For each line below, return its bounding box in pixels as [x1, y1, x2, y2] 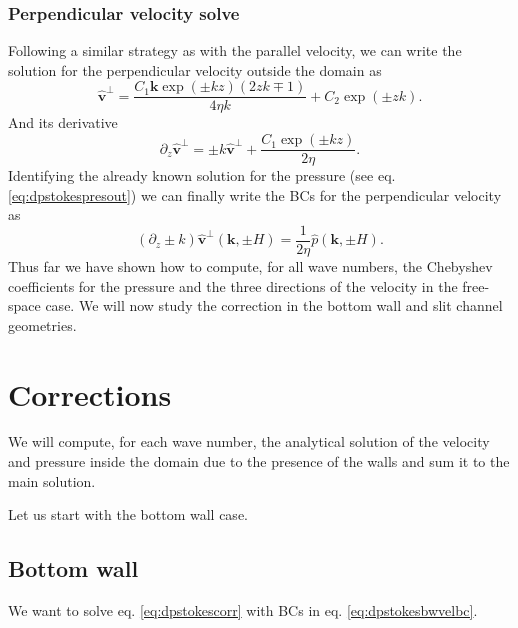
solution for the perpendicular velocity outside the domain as [8, 59, 382, 80]
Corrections [8, 373, 172, 414]
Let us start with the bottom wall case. [8, 504, 248, 525]
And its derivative [8, 112, 118, 133]
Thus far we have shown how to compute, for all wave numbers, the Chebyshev [8, 255, 493, 276]
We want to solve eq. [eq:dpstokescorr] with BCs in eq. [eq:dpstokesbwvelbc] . [8, 600, 478, 621]
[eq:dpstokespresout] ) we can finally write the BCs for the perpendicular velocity [8, 184, 502, 205]
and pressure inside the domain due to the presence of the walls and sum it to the [8, 451, 510, 472]
